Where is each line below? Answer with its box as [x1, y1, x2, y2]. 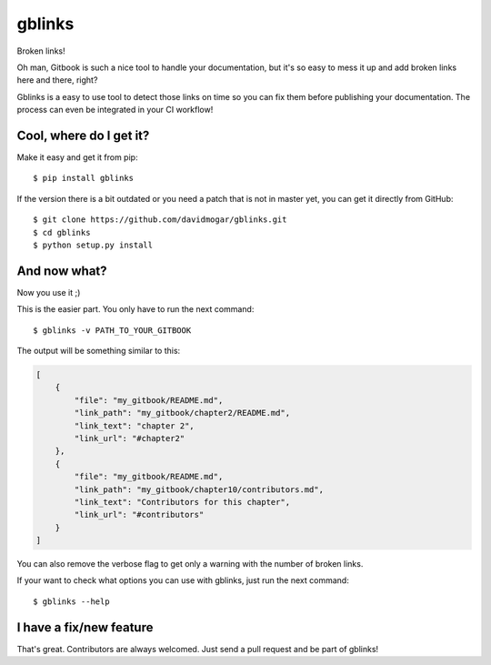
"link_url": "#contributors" [74, 509, 205, 520]
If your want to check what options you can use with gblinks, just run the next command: [16, 575, 349, 586]
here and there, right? [16, 75, 98, 86]
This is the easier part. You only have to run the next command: [16, 304, 255, 315]
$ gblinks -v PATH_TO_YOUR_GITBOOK [33, 325, 192, 336]
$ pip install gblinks [33, 173, 135, 184]
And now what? [16, 263, 108, 278]
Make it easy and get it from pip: [16, 152, 138, 163]
